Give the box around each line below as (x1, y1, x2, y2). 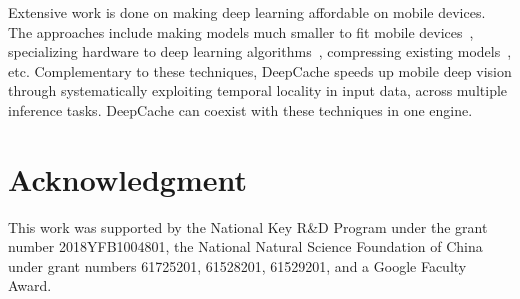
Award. (8, 275, 52, 296)
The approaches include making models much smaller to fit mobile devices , (8, 21, 474, 42)
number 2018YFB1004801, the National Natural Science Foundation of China (8, 236, 483, 257)
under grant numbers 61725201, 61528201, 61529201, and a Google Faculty (8, 255, 467, 276)
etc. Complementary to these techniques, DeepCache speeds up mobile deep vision (8, 60, 512, 81)
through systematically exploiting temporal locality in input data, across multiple (8, 80, 508, 101)
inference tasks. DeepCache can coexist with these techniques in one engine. (8, 99, 473, 120)
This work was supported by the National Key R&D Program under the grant (8, 216, 488, 237)
